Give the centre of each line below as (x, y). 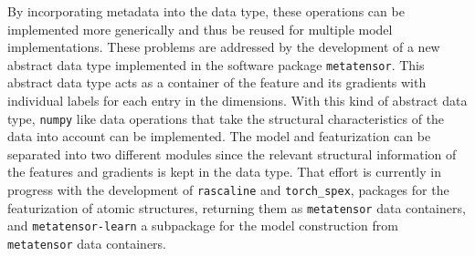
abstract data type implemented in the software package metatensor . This (216, 64)
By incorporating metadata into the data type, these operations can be (206, 11)
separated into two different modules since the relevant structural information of (232, 154)
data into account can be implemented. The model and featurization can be (219, 136)
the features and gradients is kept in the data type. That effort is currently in (224, 172)
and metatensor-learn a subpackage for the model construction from (203, 225)
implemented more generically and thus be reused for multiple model (200, 29)
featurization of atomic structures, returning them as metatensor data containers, (237, 207)
